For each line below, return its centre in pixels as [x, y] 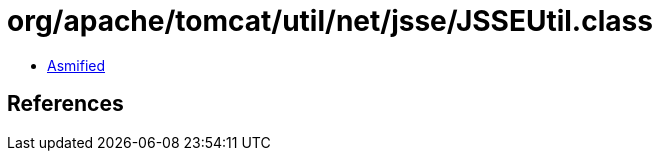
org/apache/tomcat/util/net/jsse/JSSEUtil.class [330, 21]
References [65, 104]
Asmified [76, 65]
